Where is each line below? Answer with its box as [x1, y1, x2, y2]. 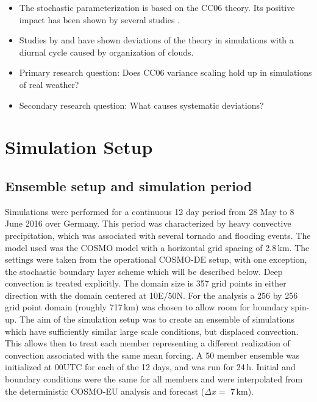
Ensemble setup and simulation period [5, 176, 252, 195]
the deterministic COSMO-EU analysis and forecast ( [5, 384, 205, 397]
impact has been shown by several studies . [19, 13, 180, 26]
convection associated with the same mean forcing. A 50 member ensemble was [5, 348, 300, 361]
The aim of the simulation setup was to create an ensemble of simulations [20, 313, 294, 326]
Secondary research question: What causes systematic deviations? [19, 98, 264, 111]
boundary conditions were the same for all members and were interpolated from [5, 373, 303, 386]
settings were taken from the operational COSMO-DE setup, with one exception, [5, 253, 307, 266]
